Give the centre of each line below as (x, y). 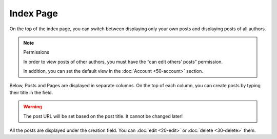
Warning (33, 107)
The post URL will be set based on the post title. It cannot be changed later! (103, 116)
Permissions (36, 52)
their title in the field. (31, 92)
